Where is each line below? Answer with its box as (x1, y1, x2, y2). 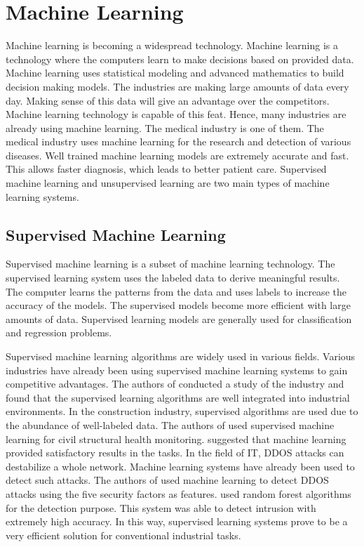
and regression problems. (6, 325, 112, 340)
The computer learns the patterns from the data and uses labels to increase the (6, 284, 346, 298)
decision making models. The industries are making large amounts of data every (6, 79, 349, 93)
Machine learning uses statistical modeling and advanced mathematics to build (6, 65, 344, 80)
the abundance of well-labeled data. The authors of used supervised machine (6, 417, 335, 432)
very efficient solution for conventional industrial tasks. (6, 527, 241, 542)
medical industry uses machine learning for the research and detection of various (6, 134, 351, 149)
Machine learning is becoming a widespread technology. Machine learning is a (6, 38, 339, 53)
